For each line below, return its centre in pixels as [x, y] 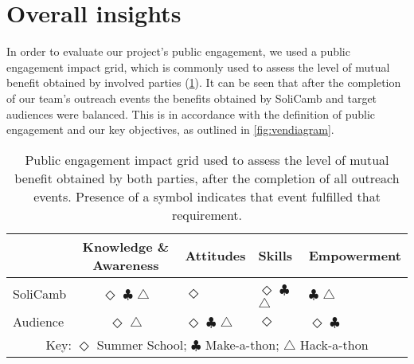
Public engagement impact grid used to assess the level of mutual [207, 159]
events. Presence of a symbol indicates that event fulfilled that [207, 196]
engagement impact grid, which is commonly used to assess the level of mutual [198, 67]
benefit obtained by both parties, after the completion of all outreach [207, 178]
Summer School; [142, 344]
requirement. [207, 214]
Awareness [126, 264]
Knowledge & [126, 246]
